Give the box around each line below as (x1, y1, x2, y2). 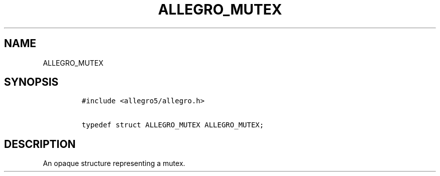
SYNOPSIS (4, 76, 59, 89)
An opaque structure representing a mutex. (43, 159, 185, 168)
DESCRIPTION (4, 137, 76, 150)
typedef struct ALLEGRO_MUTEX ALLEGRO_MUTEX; (81, 121, 264, 129)
